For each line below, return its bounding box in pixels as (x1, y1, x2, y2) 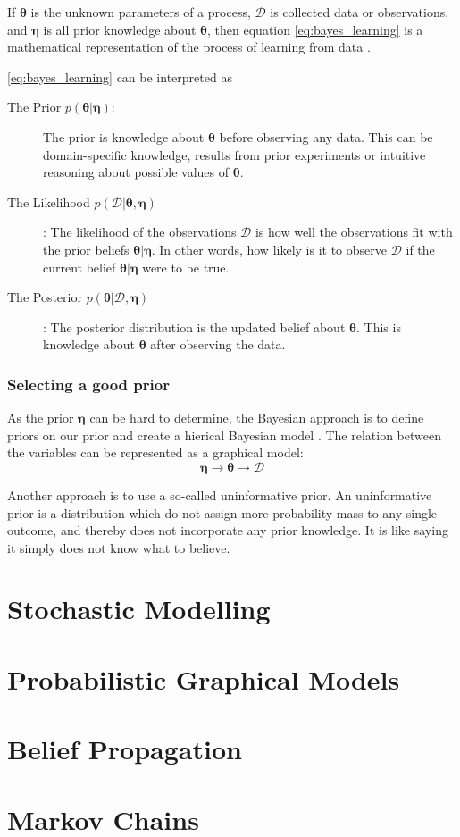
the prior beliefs (43, 239, 130, 258)
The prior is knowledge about (43, 127, 205, 146)
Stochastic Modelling (7, 590, 271, 627)
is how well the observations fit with (255, 222, 453, 241)
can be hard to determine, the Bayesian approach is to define (89, 408, 424, 427)
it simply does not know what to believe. (7, 538, 230, 557)
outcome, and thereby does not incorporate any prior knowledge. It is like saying (7, 521, 448, 540)
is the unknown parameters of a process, (30, 3, 251, 21)
